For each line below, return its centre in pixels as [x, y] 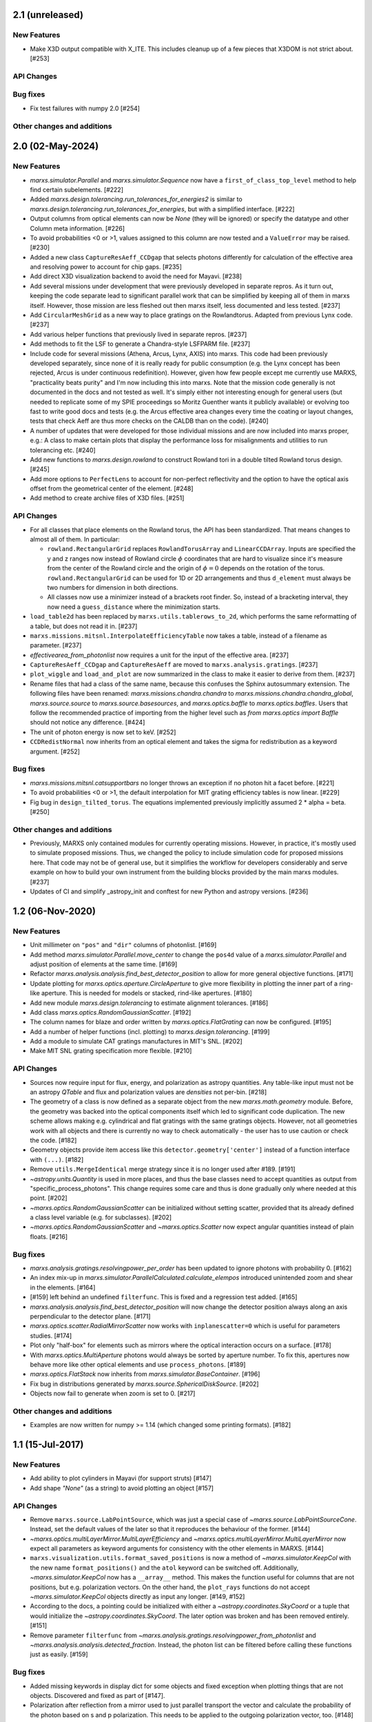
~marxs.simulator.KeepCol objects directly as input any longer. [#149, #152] [137, 1597]
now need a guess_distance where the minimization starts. [134, 607]
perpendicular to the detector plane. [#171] [90, 1316]
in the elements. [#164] [63, 1287]
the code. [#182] [53, 1140]
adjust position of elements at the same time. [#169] [104, 964]
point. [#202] [49, 1198]
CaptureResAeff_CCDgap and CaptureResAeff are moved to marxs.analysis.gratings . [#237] [174, 665]
